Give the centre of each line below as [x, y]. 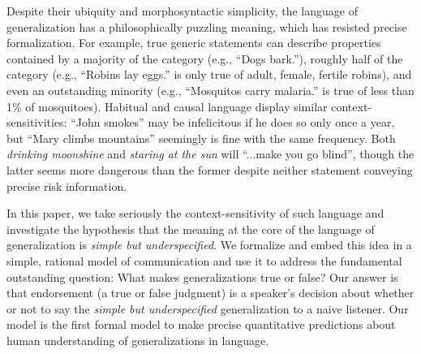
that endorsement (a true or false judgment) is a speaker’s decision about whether [210, 293]
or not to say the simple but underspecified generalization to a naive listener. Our [208, 308]
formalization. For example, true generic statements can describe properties [194, 43]
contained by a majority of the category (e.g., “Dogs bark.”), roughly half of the [205, 58]
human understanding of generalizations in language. [138, 340]
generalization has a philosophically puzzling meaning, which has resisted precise [207, 26]
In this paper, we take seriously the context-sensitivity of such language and [195, 213]
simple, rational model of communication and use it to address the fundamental [204, 260]
